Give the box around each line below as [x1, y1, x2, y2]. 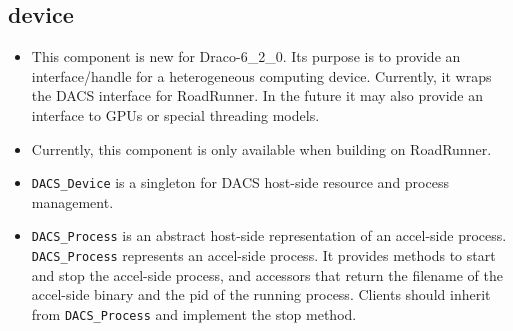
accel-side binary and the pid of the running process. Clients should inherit [31, 284, 491, 305]
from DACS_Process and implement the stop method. [31, 303, 357, 324]
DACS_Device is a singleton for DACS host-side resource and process [31, 172, 449, 193]
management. [31, 191, 114, 212]
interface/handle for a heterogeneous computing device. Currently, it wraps [31, 65, 492, 86]
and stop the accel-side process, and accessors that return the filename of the [31, 264, 503, 285]
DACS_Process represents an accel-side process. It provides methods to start [31, 245, 496, 266]
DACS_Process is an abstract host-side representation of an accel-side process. [31, 225, 507, 246]
